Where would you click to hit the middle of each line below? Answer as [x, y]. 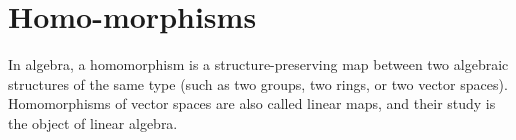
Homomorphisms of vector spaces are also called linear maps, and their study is [252, 103]
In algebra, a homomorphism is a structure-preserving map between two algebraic [258, 64]
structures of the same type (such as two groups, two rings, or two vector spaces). [258, 83]
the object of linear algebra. [93, 122]
